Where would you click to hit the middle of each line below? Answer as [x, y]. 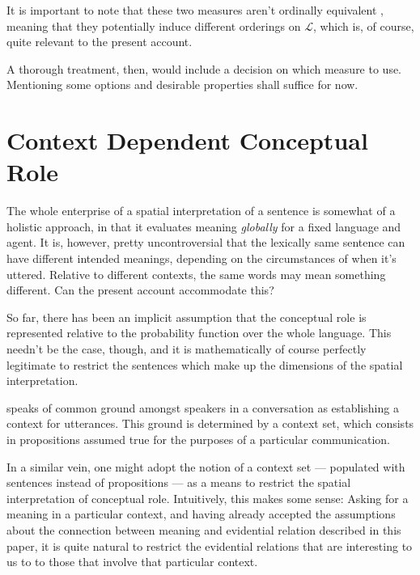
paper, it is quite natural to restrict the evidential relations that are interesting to [210, 545]
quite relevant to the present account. [100, 42]
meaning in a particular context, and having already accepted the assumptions [201, 514]
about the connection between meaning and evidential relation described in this [204, 529]
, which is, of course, [363, 25]
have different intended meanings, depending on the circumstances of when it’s [202, 258]
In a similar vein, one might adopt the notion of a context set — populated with [206, 466]
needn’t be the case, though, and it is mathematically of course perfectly [187, 349]
